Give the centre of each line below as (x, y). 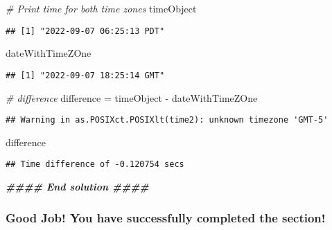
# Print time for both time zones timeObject (101, 8)
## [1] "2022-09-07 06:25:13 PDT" (85, 31)
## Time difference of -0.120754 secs (95, 165)
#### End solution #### (77, 186)
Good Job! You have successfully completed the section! (166, 217)
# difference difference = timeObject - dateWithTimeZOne (132, 97)
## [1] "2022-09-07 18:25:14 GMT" (85, 75)
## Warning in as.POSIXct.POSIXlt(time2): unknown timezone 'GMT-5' (167, 120)
